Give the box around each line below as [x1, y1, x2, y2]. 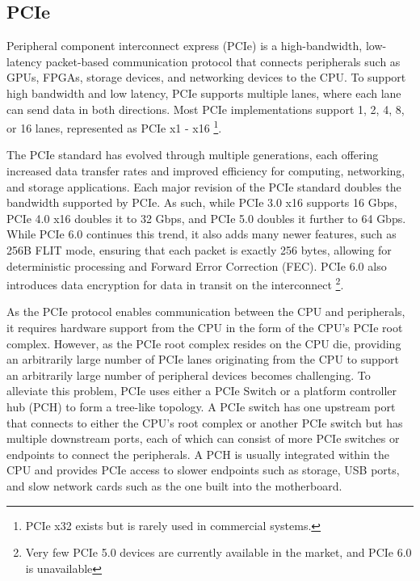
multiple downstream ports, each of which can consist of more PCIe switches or [6, 430, 400, 447]
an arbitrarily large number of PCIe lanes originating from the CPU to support [6, 351, 399, 368]
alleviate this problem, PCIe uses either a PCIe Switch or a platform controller [6, 382, 397, 399]
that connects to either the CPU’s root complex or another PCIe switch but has [6, 414, 403, 431]
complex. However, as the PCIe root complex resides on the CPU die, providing [6, 335, 401, 352]
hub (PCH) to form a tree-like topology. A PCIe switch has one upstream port [6, 398, 396, 415]
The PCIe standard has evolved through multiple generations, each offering [6, 146, 379, 163]
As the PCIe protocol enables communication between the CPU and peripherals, [6, 303, 405, 320]
